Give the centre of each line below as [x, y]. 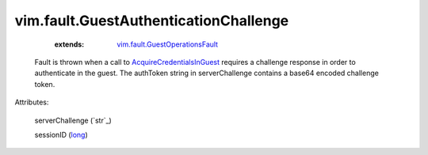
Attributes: [32, 102]
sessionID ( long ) [61, 134]
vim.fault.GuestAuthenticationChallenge [152, 21]
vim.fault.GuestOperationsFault [167, 44]
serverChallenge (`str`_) [73, 120]
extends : [69, 44]
